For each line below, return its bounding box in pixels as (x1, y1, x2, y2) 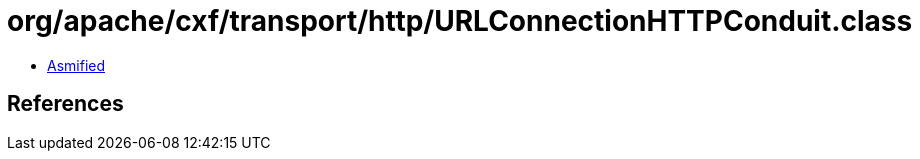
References (7, 91, 124, 117)
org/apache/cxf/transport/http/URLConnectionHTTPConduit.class (7, 4, 913, 38)
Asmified (47, 56, 106, 74)
